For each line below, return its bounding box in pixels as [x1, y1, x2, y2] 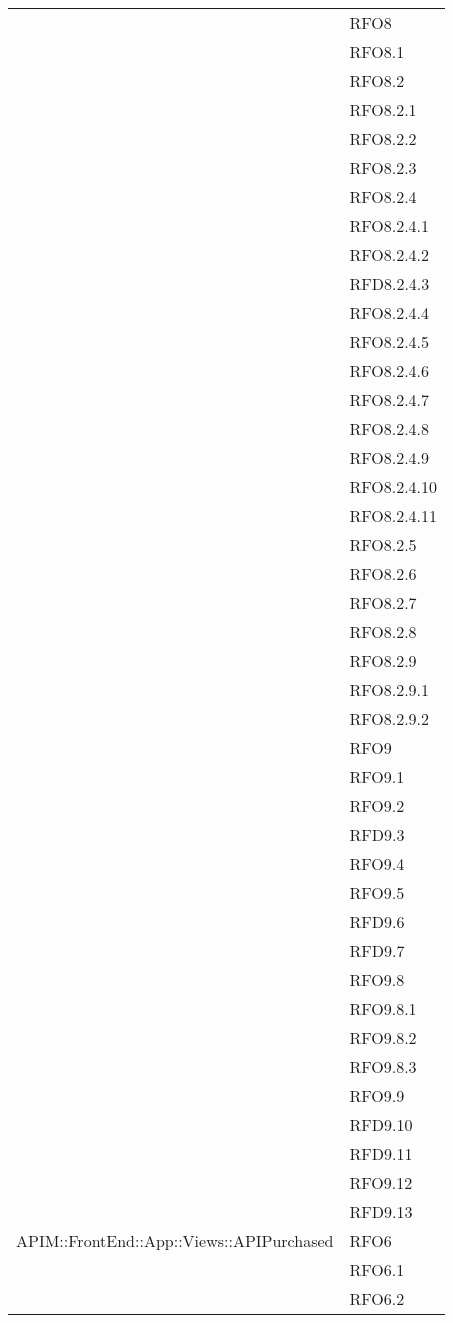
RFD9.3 [349, 823, 405, 846]
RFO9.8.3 [349, 1055, 417, 1078]
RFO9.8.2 [349, 1026, 417, 1049]
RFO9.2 [349, 794, 405, 817]
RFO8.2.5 [349, 533, 417, 556]
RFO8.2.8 [349, 620, 417, 643]
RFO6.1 [349, 1258, 405, 1281]
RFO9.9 [349, 1084, 405, 1107]
